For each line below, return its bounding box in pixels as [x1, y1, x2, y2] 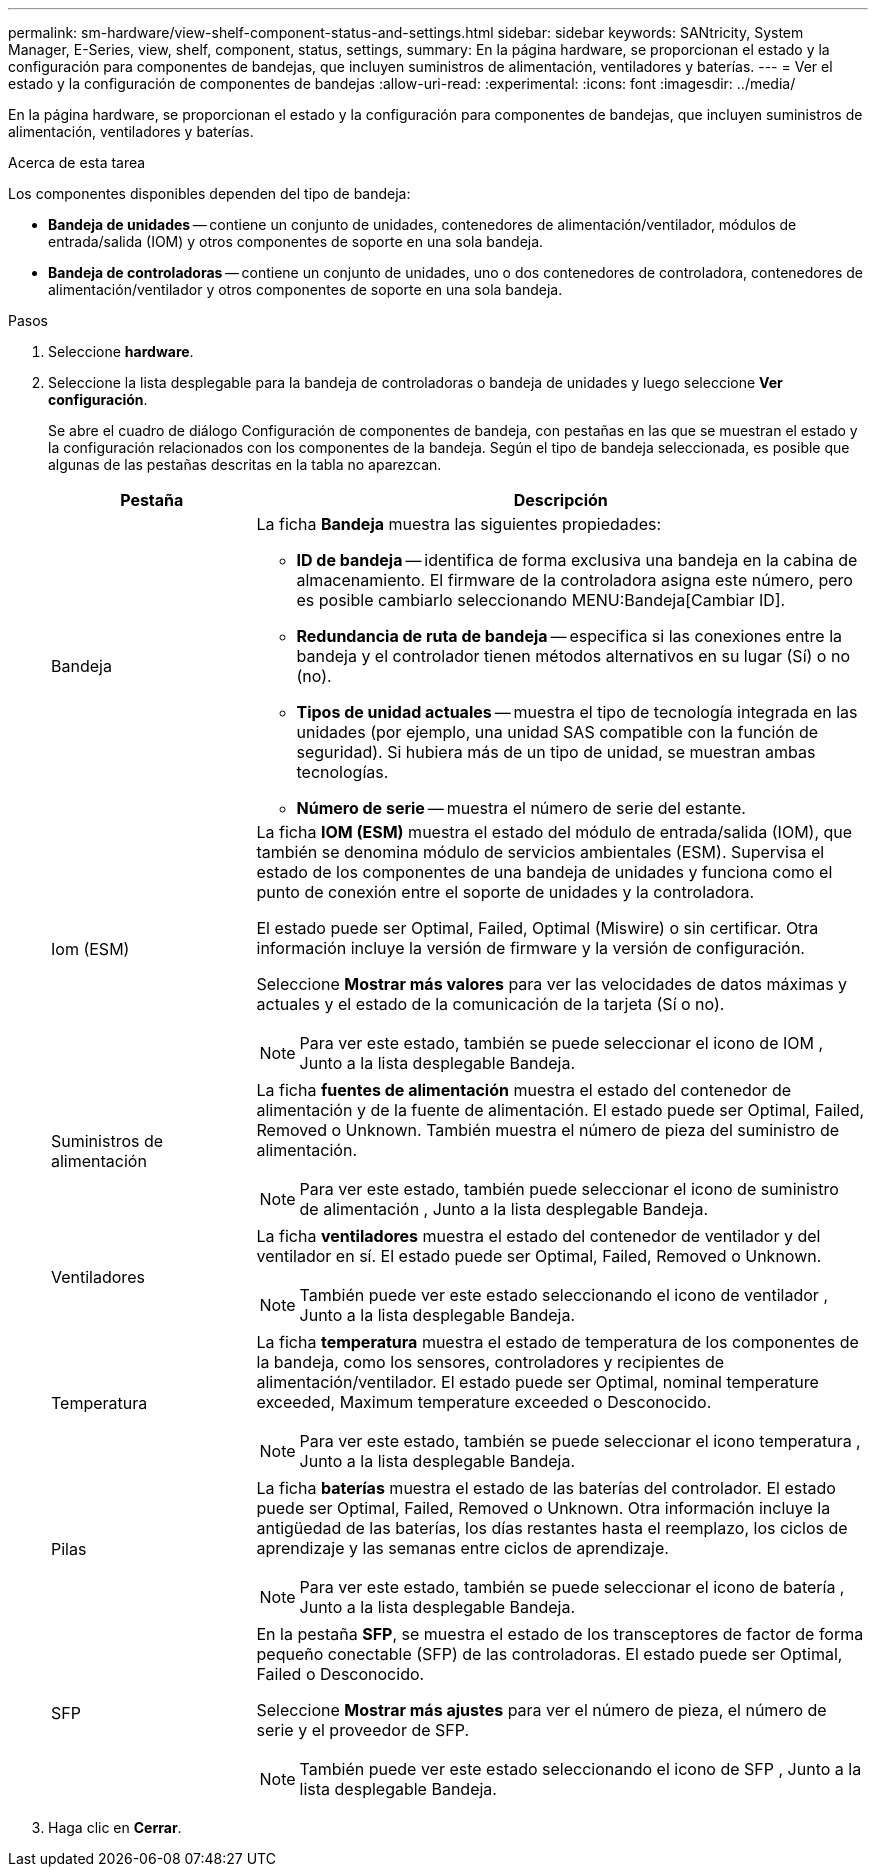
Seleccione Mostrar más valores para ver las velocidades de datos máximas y [256, 974, 848, 994]
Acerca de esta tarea [8, 154, 146, 171]
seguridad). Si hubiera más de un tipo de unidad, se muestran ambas [296, 742, 816, 762]
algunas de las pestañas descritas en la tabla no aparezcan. [48, 456, 442, 473]
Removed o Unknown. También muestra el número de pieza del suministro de [256, 1120, 840, 1140]
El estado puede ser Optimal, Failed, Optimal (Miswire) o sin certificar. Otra [256, 918, 819, 938]
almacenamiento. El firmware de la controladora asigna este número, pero [296, 570, 853, 590]
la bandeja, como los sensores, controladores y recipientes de [256, 1352, 725, 1372]
